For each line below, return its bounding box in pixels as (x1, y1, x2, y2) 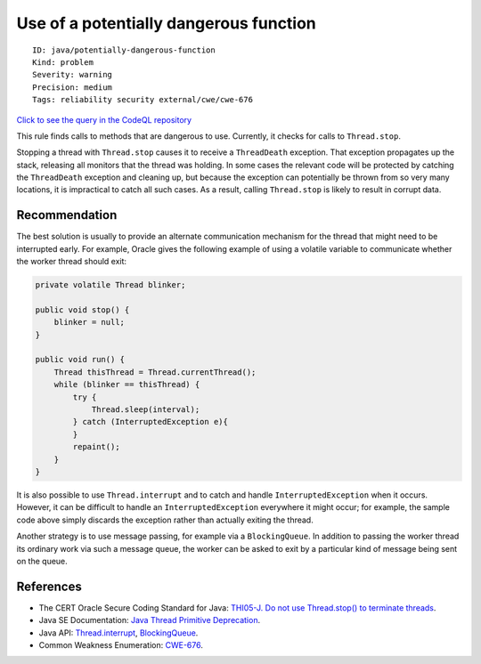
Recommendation (16, 207, 118, 223)
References (16, 579, 82, 594)
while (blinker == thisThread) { (53, 379, 200, 390)
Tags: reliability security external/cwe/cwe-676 (32, 94, 254, 105)
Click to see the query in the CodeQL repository (16, 114, 192, 125)
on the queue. (16, 555, 69, 566)
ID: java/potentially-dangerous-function (32, 45, 216, 55)
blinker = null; (53, 317, 125, 328)
